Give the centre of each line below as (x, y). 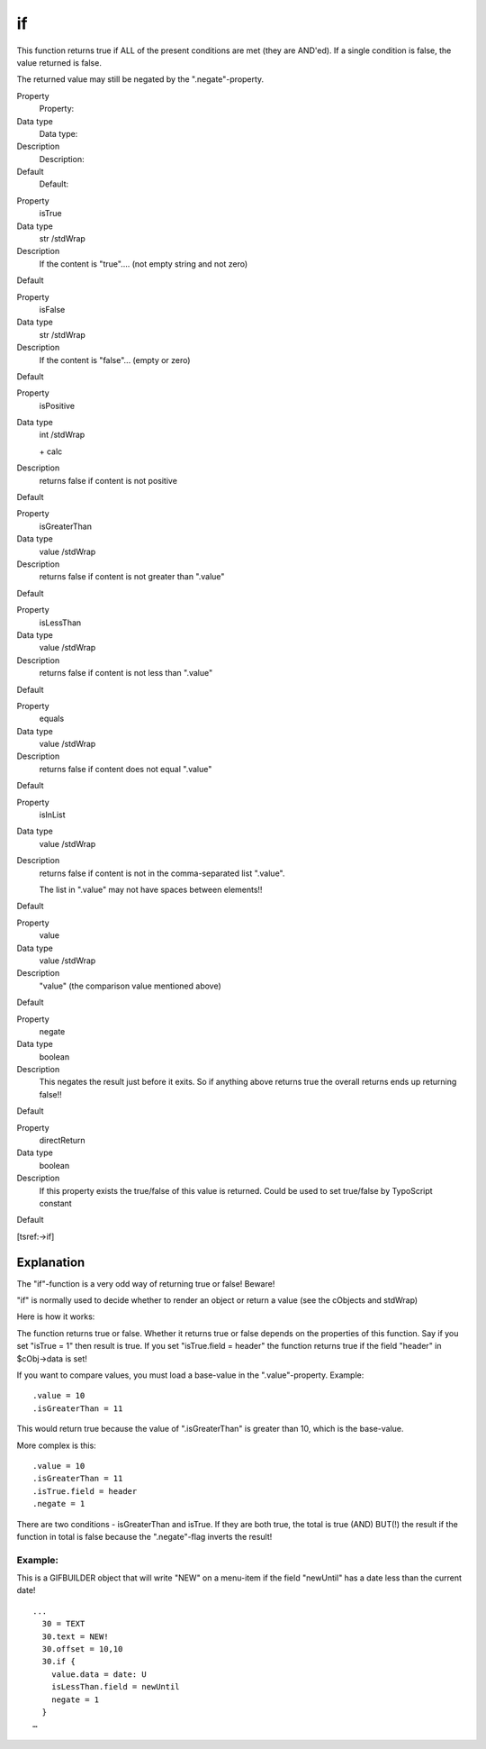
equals (52, 719)
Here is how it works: (56, 1316)
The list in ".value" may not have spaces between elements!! (151, 889)
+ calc (51, 451)
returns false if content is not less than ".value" (126, 673)
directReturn (62, 1141)
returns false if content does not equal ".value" (126, 769)
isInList (53, 815)
